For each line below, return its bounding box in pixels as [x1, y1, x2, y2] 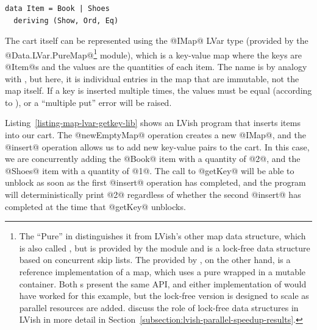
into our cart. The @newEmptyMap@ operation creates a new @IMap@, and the [5, 128, 306, 141]
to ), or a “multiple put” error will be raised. [5, 96, 172, 108]
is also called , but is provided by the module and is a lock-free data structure [19, 241, 310, 254]
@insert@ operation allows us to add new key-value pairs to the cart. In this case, [5, 140, 310, 153]
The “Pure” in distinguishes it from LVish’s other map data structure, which [19, 230, 306, 242]
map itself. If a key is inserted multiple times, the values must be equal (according [5, 84, 312, 97]
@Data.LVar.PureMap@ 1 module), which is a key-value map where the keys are [5, 46, 302, 61]
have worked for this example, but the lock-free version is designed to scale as [19, 289, 309, 302]
